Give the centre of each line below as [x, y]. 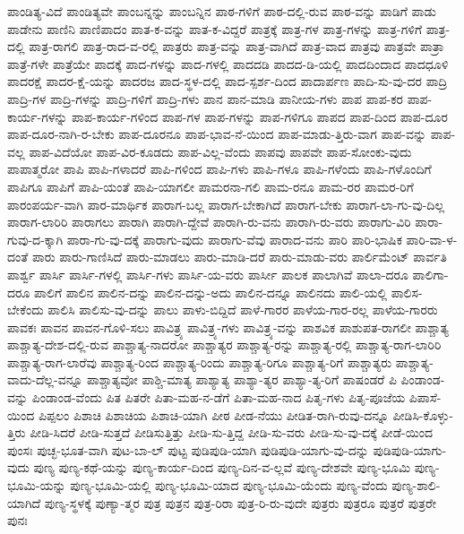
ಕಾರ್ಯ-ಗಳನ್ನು [38, 116]
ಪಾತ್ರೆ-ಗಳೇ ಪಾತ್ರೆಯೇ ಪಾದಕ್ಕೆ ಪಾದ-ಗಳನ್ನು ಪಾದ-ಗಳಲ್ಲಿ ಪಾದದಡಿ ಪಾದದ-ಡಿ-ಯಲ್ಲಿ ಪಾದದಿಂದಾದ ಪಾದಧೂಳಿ [228, 63]
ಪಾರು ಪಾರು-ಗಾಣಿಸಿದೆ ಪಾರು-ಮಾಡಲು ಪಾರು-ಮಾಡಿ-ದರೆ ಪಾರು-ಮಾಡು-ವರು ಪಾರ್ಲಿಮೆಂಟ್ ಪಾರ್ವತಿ [239, 257]
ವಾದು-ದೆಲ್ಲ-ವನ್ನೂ [45, 379]
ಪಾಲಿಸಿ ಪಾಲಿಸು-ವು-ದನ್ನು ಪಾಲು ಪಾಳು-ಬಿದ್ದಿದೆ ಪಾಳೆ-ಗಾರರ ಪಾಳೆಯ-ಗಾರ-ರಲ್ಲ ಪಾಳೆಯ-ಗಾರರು [243, 310]
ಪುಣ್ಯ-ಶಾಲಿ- [416, 485]
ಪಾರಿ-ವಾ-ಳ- [432, 239]
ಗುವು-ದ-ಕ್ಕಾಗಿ [35, 239]
